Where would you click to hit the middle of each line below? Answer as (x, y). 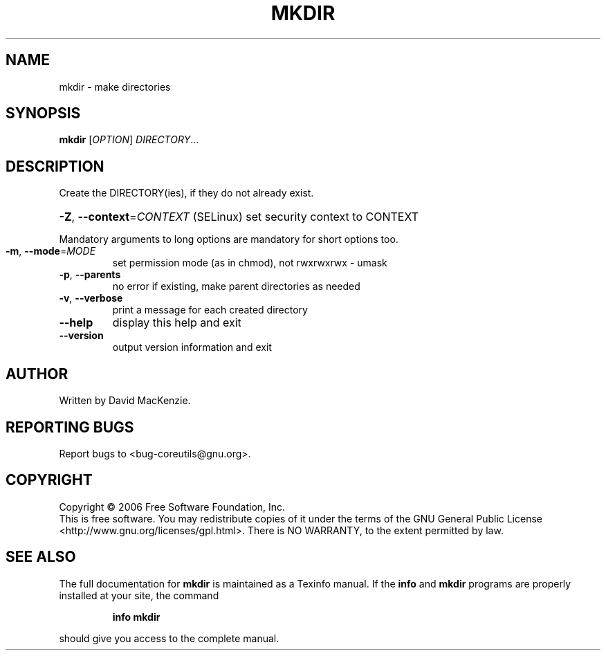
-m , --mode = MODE (51, 251)
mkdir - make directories (115, 86)
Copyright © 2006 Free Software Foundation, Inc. (172, 507)
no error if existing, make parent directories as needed (236, 286)
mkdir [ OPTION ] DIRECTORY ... (129, 140)
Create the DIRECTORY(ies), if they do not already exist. (186, 193)
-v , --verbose (91, 298)
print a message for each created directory (210, 310)
